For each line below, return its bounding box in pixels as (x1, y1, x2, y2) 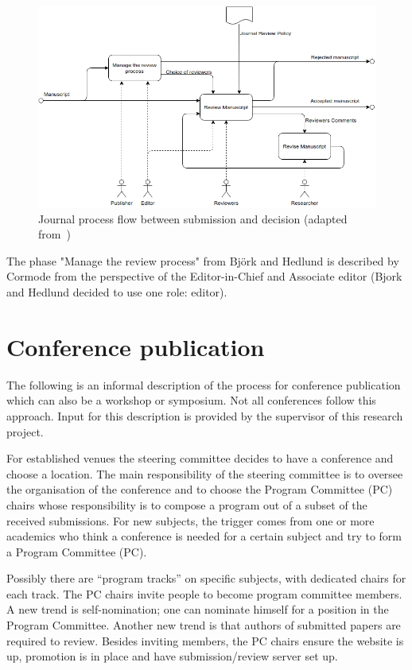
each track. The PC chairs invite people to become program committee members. (6, 585, 402, 602)
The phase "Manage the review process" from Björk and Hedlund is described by (6, 252, 399, 269)
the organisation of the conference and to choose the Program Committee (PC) (6, 481, 393, 498)
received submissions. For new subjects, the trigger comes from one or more (6, 512, 375, 529)
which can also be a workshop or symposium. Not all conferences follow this (6, 392, 376, 409)
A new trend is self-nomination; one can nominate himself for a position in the (6, 601, 389, 618)
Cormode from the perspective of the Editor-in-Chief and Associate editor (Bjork (6, 268, 402, 285)
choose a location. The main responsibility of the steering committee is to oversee (6, 465, 403, 482)
